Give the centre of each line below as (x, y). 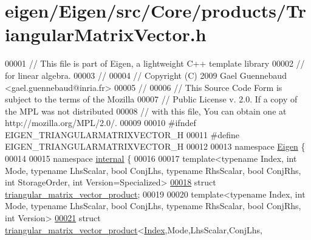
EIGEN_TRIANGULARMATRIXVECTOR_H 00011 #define (122, 134)
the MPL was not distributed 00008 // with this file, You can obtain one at (146, 111)
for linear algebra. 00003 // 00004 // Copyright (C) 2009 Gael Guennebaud (146, 75)
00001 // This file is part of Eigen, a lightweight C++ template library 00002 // (155, 63)
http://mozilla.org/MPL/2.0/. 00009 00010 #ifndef (101, 123)
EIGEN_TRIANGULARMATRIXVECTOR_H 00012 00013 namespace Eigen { (155, 146)
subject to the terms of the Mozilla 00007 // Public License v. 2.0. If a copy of (151, 99)
